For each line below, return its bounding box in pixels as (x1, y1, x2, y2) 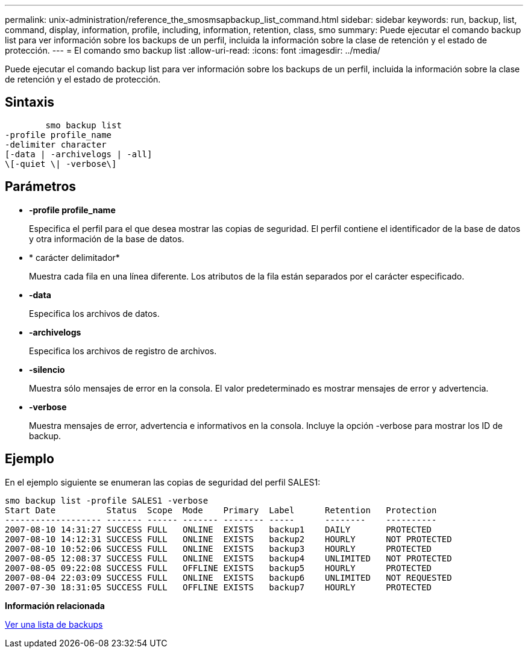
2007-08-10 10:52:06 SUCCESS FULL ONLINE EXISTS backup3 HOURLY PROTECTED (5, 543, 432, 554)
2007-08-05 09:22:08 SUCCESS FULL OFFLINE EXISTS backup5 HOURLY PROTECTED (5, 563, 432, 573)
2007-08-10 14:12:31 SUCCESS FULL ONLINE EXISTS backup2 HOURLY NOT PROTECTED (5, 534, 452, 544)
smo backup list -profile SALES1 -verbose (5, 495, 209, 505)
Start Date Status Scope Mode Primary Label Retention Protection (5, 505, 437, 515)
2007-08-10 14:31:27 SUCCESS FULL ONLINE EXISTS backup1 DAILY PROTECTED (5, 524, 432, 534)
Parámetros (5, 179, 77, 195)
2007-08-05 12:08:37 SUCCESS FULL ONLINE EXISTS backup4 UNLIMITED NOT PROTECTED (5, 553, 452, 563)
